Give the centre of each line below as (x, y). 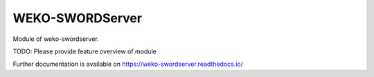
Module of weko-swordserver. (56, 39)
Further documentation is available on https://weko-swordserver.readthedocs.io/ (128, 64)
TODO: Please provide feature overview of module (85, 51)
